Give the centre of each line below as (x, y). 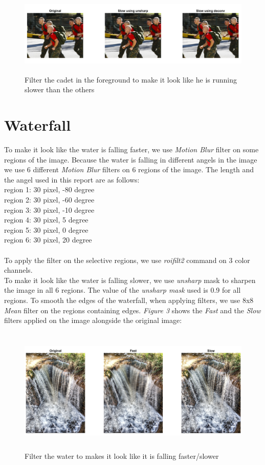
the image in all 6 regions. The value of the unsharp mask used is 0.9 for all (123, 290)
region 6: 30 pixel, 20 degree (48, 240)
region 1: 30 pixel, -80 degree (49, 189)
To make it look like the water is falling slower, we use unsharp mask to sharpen (130, 280)
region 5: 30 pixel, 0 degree (46, 229)
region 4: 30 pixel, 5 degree (46, 220)
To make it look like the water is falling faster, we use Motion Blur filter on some (131, 149)
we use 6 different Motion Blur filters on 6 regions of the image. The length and (129, 169)
